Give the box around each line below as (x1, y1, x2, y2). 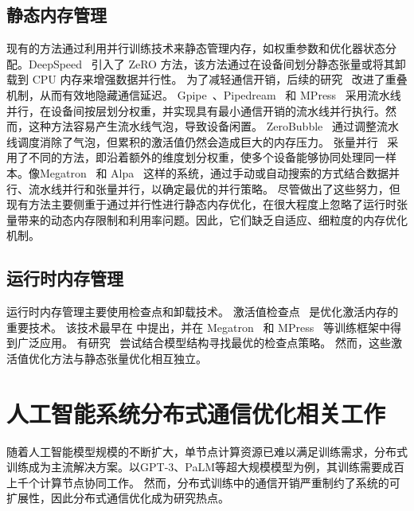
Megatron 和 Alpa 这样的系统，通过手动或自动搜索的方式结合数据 (39, 164, 389, 181)
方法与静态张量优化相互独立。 (50, 349, 207, 366)
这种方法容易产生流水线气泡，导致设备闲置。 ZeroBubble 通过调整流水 (28, 118, 399, 135)
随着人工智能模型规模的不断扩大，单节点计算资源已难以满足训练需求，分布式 (6, 443, 408, 459)
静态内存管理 (6, 2, 107, 27)
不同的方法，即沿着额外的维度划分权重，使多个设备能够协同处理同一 (28, 149, 385, 166)
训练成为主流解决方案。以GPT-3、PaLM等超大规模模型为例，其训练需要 (6, 458, 383, 475)
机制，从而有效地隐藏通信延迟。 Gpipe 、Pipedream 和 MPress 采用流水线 (6, 86, 401, 103)
